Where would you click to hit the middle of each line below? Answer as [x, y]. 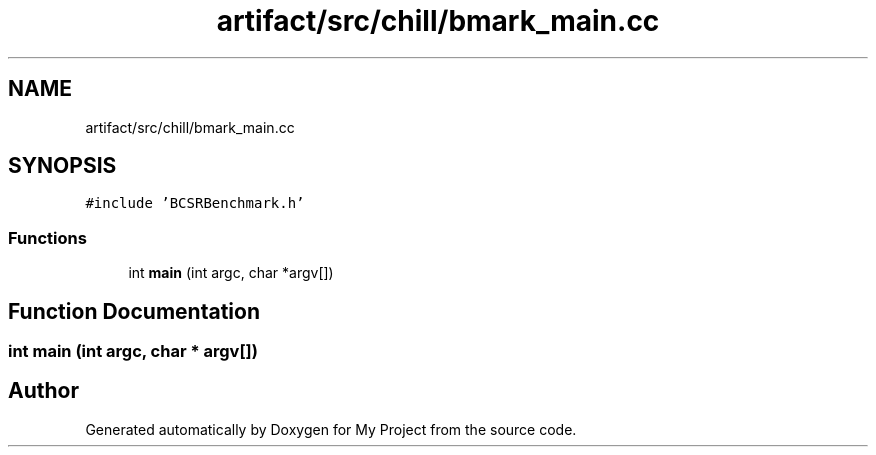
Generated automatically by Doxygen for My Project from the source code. [331, 429]
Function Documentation [134, 311]
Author [43, 391]
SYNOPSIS [62, 166]
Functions [47, 237]
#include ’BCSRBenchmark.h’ [195, 203]
